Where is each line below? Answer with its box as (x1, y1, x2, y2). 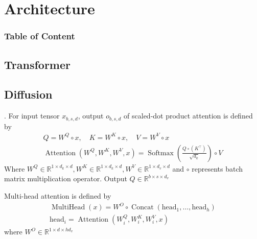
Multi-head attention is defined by (4, 190, 111, 201)
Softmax (148, 149, 174, 157)
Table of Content (4, 30, 75, 42)
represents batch (192, 163, 243, 174)
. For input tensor (4, 110, 60, 121)
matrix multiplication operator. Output (4, 173, 127, 184)
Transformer (4, 56, 71, 72)
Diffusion (4, 86, 53, 102)
